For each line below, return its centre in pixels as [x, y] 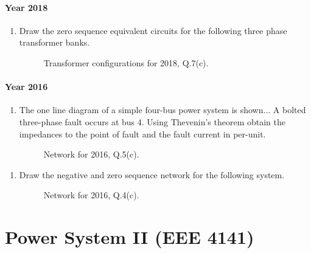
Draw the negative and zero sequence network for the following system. [152, 174]
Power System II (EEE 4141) [130, 237]
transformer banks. [54, 42]
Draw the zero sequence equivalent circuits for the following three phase [153, 30]
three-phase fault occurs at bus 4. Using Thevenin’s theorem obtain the [152, 121]
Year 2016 [26, 87]
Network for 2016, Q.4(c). [91, 195]
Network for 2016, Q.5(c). [91, 154]
